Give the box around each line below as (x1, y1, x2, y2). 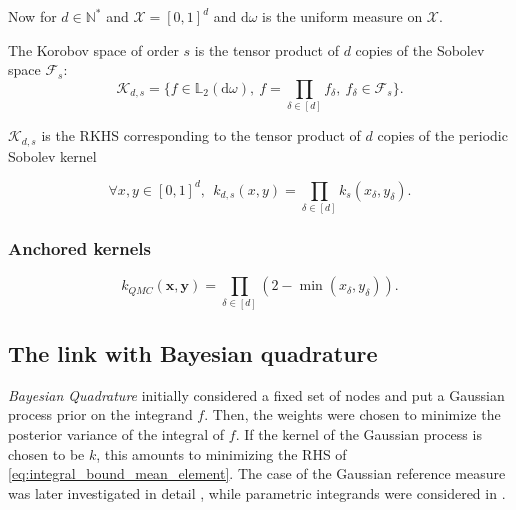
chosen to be (8, 443, 85, 464)
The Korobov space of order (8, 39, 179, 60)
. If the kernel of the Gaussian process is (235, 423, 482, 444)
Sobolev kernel (8, 145, 97, 166)
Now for (8, 6, 57, 26)
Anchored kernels (8, 235, 151, 260)
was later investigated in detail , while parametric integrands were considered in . (8, 482, 506, 503)
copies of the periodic (377, 125, 508, 146)
